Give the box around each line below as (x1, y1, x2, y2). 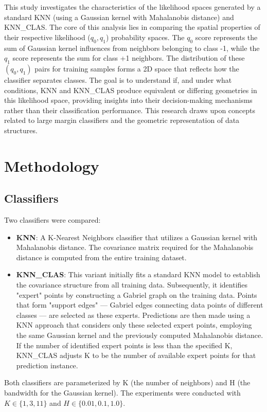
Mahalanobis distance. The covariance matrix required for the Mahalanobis (16, 242, 254, 253)
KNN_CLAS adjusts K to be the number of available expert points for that (16, 350, 256, 361)
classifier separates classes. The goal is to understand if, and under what (4, 74, 232, 85)
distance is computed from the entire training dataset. (16, 252, 187, 262)
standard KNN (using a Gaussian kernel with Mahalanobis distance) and (4, 11, 234, 22)
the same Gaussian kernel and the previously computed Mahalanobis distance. (16, 330, 263, 341)
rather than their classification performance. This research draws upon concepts (4, 104, 256, 115)
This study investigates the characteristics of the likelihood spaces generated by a (4, 2, 261, 12)
